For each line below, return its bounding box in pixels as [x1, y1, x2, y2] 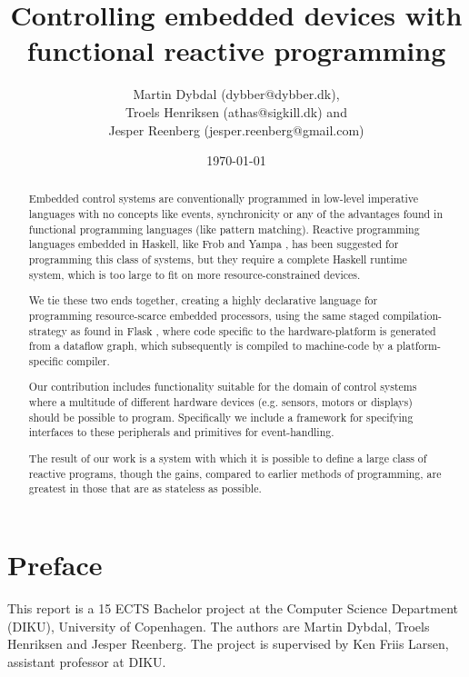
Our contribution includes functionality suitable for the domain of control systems [28, 379, 417, 394]
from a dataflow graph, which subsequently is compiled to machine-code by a [28, 338, 394, 353]
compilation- [383, 307, 442, 323]
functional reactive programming [26, 32, 446, 69]
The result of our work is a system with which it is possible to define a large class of [28, 451, 427, 465]
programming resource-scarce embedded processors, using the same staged [28, 307, 380, 323]
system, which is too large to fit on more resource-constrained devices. [28, 266, 361, 282]
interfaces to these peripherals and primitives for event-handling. [28, 424, 334, 440]
